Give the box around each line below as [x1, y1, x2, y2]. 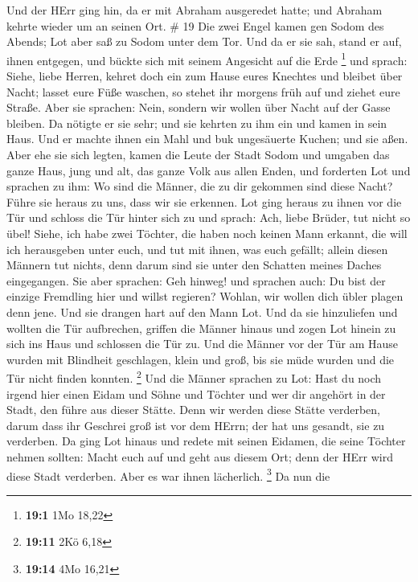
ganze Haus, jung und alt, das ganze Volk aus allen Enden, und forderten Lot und [6, 162, 411, 178]
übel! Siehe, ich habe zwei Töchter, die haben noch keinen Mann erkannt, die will [6, 224, 408, 241]
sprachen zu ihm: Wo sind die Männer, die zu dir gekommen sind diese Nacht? [6, 178, 393, 195]
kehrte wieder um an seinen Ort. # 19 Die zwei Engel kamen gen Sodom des [6, 17, 384, 34]
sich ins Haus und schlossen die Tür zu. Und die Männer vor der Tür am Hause [6, 335, 399, 352]
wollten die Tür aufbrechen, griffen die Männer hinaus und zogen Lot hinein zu [6, 319, 396, 336]
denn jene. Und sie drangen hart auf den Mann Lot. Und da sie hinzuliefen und [6, 303, 398, 320]
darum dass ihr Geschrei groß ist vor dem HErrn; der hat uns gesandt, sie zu [6, 416, 385, 433]
